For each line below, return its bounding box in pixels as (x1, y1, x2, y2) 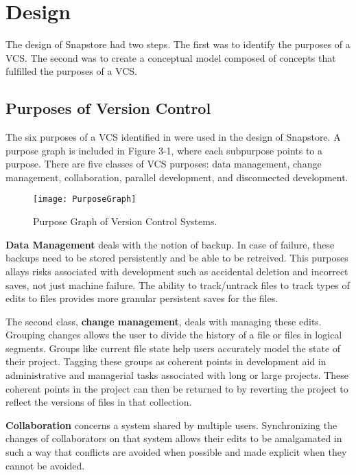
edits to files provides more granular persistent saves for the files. (5, 291, 278, 305)
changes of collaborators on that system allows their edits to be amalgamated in (5, 431, 342, 445)
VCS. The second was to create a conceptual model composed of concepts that (5, 50, 336, 65)
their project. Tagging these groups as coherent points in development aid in (5, 354, 327, 369)
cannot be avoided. (5, 458, 85, 472)
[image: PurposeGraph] (33, 194, 137, 205)
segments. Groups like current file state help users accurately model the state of (5, 340, 341, 355)
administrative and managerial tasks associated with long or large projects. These (5, 368, 349, 382)
